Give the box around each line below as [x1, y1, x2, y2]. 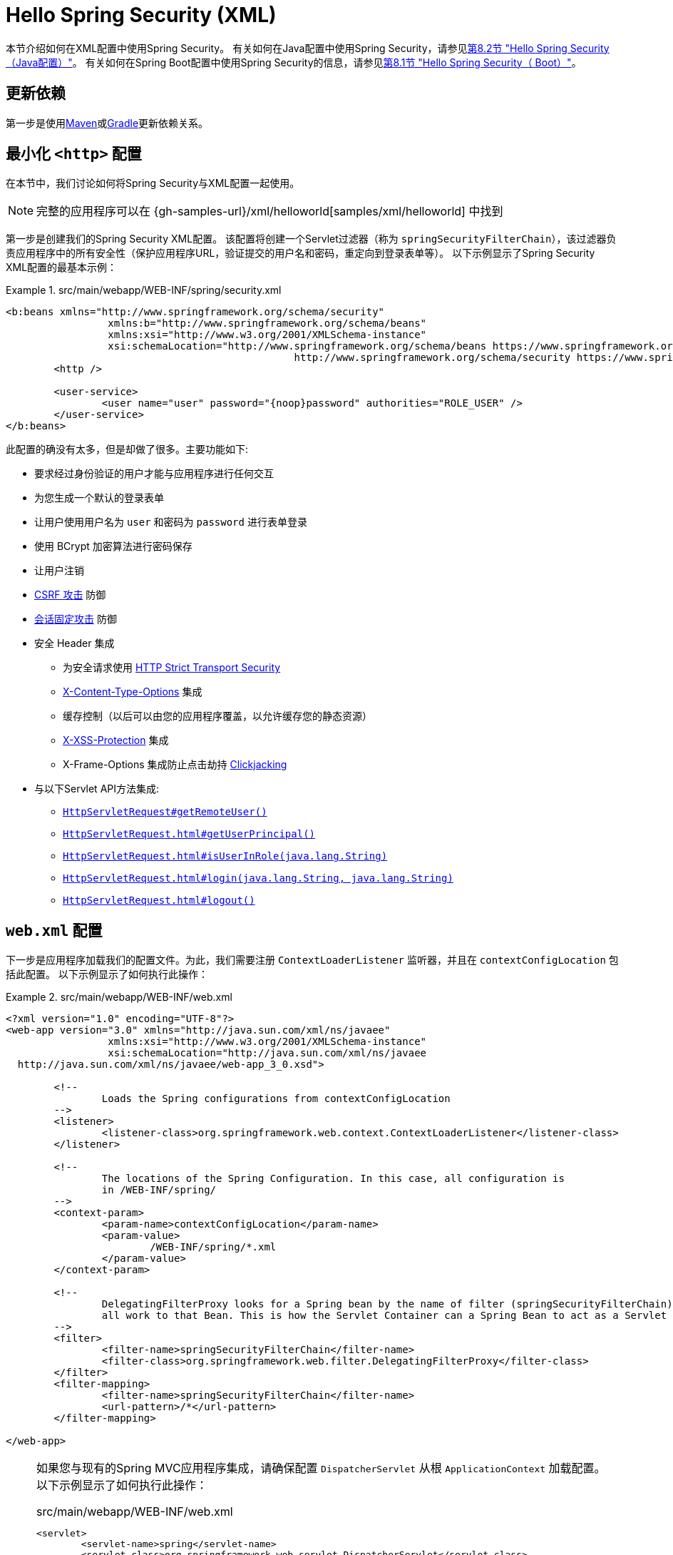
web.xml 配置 [6, 921, 103, 939]
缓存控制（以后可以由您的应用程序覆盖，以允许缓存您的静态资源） [63, 710, 372, 723]
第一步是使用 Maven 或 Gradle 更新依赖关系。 [6, 116, 209, 129]
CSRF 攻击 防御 [34, 588, 106, 601]
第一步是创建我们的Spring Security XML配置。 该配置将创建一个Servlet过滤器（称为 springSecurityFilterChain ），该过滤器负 [6, 233, 617, 245]
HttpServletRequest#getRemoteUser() [63, 806, 267, 818]
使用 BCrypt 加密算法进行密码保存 [34, 540, 192, 553]
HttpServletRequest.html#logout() [63, 894, 255, 907]
